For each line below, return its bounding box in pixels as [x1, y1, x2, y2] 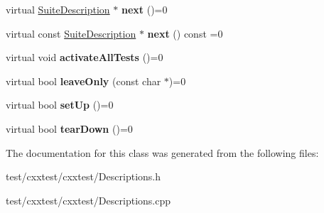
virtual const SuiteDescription [6, 26, 136, 40]
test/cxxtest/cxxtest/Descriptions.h [6, 169, 161, 184]
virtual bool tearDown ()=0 [6, 121, 133, 136]
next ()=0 [121, 2, 168, 16]
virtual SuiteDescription [6, 2, 110, 16]
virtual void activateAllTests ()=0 [6, 50, 163, 65]
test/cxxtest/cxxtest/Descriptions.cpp [6, 192, 171, 207]
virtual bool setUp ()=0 [6, 97, 114, 112]
